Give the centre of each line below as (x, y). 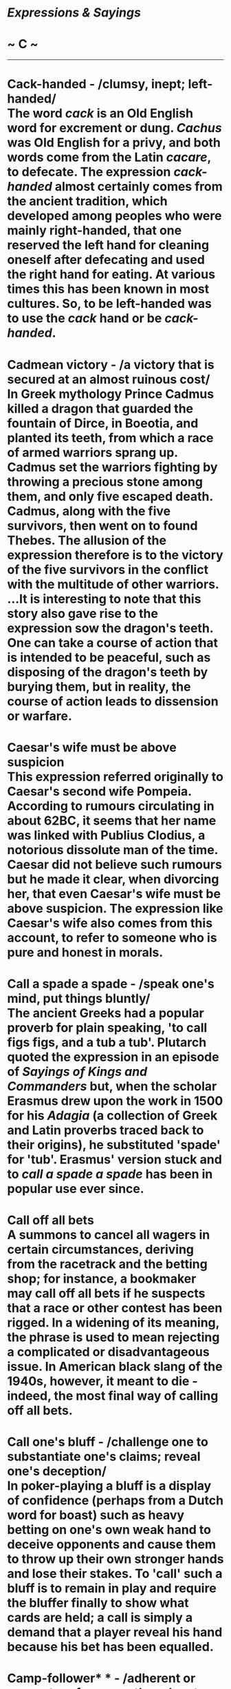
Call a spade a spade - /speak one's (111, 984)
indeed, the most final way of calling (113, 1396)
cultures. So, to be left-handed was (109, 304)
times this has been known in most (108, 289)
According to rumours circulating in (111, 806)
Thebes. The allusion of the (87, 540)
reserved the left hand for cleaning (108, 245)
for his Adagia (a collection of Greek (112, 1116)
